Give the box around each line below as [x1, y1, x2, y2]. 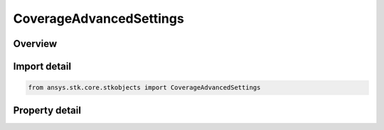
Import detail [13, 60, 71, 72]
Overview [13, 38, 58, 50]
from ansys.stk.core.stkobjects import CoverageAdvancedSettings [28, 84, 261, 92]
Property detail [13, 104, 82, 117]
